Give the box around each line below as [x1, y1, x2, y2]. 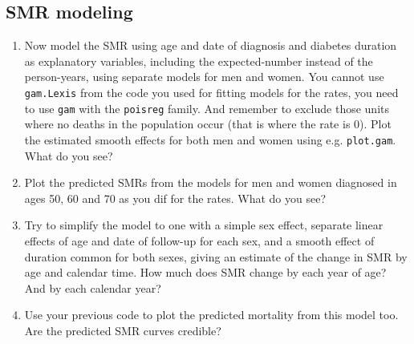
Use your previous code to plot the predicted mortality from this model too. [24, 306, 399, 323]
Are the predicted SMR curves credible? [24, 322, 221, 338]
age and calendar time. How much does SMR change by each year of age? [24, 264, 387, 281]
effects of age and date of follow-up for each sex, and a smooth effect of [24, 232, 375, 249]
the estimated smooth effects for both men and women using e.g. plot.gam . [24, 131, 396, 148]
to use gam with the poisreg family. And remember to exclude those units [24, 99, 389, 116]
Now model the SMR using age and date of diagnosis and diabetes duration [24, 37, 397, 54]
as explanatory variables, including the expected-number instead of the [24, 52, 373, 69]
